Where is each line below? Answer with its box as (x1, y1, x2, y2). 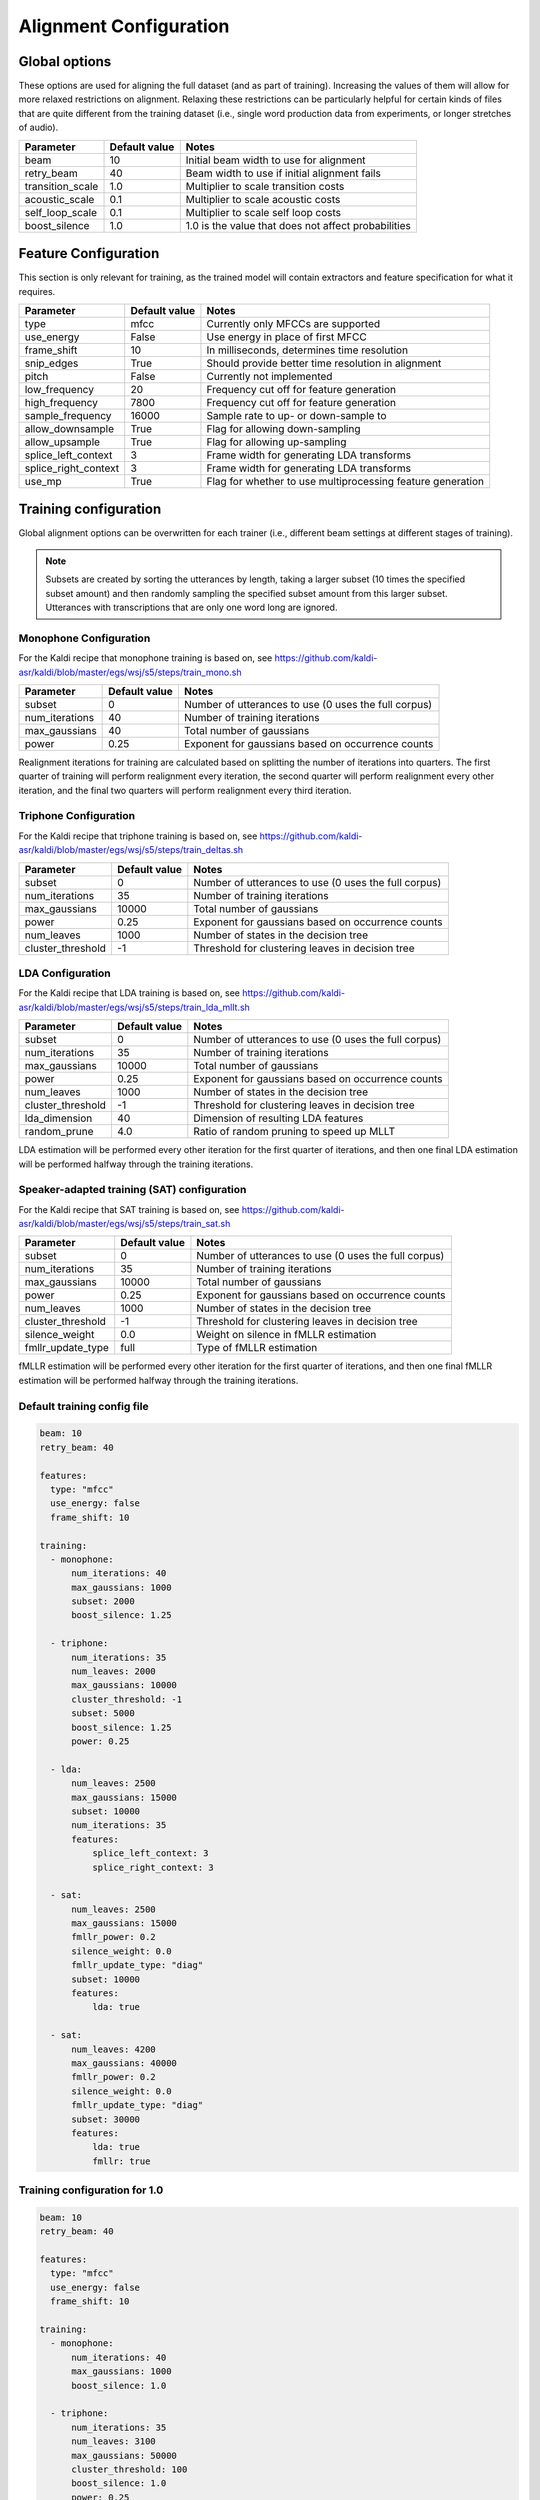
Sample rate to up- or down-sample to (206, 408, 387, 422)
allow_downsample (24, 421, 115, 435)
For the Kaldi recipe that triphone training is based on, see (18, 830, 258, 842)
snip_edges (24, 356, 79, 370)
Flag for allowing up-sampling (206, 435, 347, 449)
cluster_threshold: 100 (71, 2463, 188, 2475)
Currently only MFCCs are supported (206, 316, 381, 330)
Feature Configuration (18, 245, 160, 262)
